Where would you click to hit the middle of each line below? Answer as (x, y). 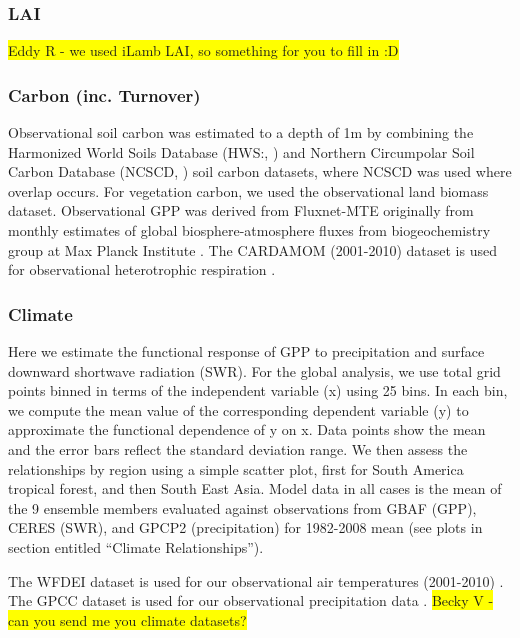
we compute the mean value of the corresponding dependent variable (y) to (238, 409)
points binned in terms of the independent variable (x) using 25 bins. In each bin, (258, 390)
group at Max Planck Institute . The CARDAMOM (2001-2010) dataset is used (252, 249)
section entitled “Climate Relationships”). (136, 546)
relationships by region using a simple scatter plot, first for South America (236, 468)
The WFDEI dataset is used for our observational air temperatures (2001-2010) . (256, 580)
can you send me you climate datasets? (127, 619)
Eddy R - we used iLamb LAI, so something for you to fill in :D (203, 50)
